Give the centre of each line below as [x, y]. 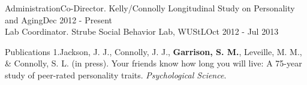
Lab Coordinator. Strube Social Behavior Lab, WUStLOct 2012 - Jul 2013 [142, 31]
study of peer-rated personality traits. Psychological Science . [116, 75]
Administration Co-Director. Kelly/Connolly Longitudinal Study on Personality [150, 8]
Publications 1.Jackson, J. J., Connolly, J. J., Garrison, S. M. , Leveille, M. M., [153, 51]
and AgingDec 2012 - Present [58, 19]
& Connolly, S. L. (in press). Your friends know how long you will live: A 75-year [153, 63]
